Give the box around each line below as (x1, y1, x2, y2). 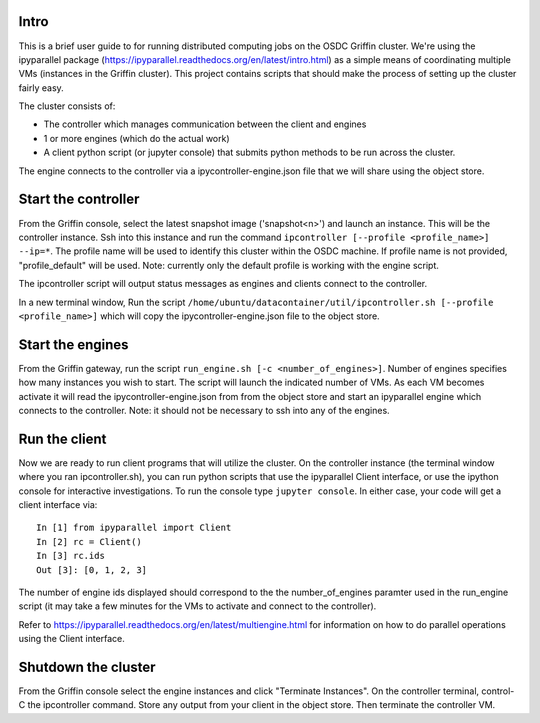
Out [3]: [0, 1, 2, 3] (36, 564, 148, 575)
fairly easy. (18, 81, 64, 94)
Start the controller (18, 191, 140, 208)
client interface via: (18, 499, 98, 511)
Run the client (18, 430, 107, 447)
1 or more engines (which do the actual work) (43, 132, 230, 144)
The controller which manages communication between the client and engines (43, 118, 367, 130)
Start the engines (18, 336, 129, 353)
